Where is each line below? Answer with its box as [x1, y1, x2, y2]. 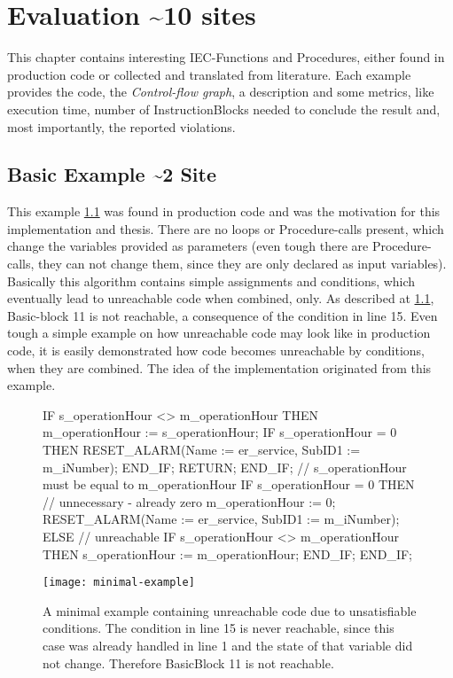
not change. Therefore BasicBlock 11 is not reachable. [43, 653, 334, 672]
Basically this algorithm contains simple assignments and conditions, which [7, 271, 416, 290]
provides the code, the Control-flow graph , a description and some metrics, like [7, 82, 434, 101]
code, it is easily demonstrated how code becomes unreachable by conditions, [7, 341, 425, 360]
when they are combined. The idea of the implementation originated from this [7, 358, 432, 377]
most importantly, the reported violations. [7, 117, 236, 136]
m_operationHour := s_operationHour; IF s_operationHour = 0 [43, 423, 397, 441]
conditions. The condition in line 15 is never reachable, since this [43, 619, 394, 637]
